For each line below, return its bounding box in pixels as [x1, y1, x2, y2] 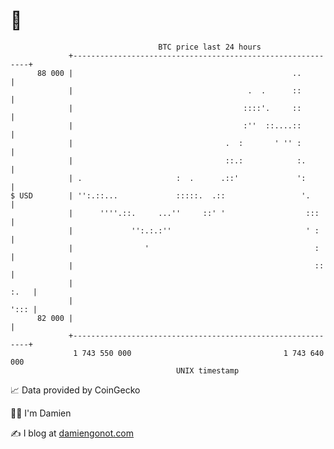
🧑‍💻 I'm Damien [10, 407, 72, 419]
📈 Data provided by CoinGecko [10, 384, 141, 396]
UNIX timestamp [175, 365, 240, 376]
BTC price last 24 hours [158, 42, 262, 52]
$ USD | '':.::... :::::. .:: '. [10, 190, 311, 201]
